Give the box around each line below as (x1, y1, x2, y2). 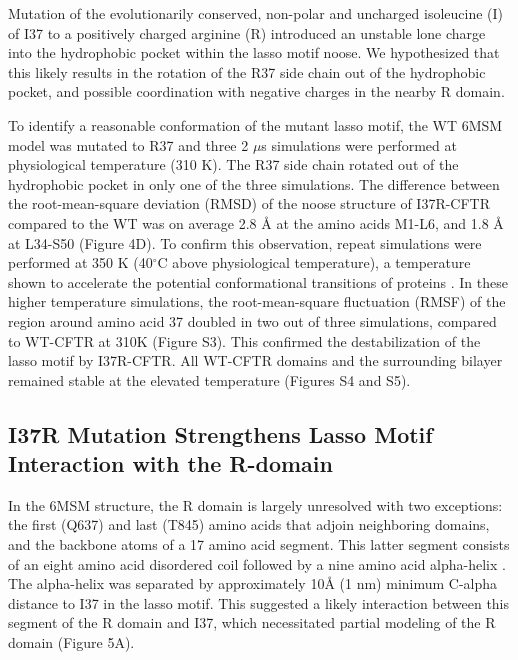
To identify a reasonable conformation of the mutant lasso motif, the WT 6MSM (8, 114, 503, 135)
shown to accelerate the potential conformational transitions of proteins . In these (8, 271, 508, 292)
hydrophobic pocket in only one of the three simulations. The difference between (8, 173, 500, 194)
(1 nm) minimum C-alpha (339, 573, 498, 594)
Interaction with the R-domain (8, 448, 333, 479)
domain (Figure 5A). (8, 632, 135, 653)
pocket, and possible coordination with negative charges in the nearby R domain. (8, 81, 505, 102)
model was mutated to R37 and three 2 (8, 134, 249, 155)
